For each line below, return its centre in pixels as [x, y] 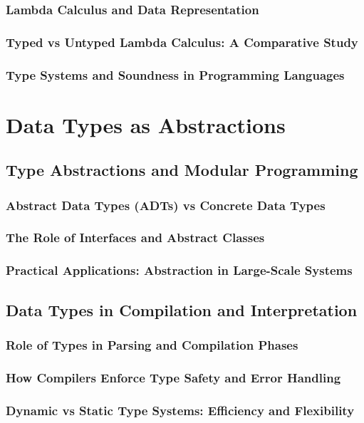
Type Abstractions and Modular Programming [182, 170]
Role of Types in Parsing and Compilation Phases [152, 344]
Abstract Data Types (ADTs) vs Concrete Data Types [166, 205]
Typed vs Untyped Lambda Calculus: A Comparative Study [182, 42]
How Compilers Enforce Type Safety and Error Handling [173, 377]
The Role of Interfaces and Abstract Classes [135, 237]
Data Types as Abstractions [146, 124]
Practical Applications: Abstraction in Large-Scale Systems [179, 270]
